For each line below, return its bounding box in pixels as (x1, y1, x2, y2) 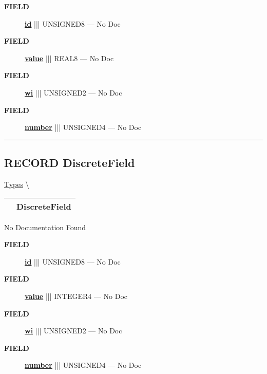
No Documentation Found (4, 221, 86, 232)
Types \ (4, 178, 29, 189)
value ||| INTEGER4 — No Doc (25, 290, 128, 301)
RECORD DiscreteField (4, 155, 135, 171)
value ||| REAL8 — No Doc (25, 52, 114, 63)
